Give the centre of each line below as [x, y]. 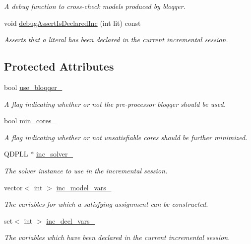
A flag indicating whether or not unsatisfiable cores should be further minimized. [126, 137]
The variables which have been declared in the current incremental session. [117, 237]
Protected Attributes [59, 66]
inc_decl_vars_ [71, 220]
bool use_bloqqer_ [33, 87]
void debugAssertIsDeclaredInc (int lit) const [72, 23]
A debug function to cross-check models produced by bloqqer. [95, 6]
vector [13, 187]
